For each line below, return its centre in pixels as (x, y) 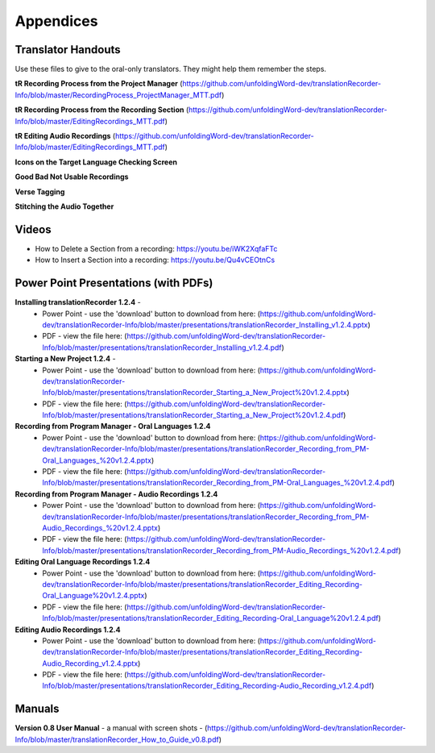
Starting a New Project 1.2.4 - (65, 359)
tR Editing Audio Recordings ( (65, 136)
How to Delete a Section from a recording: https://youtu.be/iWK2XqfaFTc (156, 248)
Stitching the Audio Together (64, 206)
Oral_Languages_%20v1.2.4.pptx (97, 460)
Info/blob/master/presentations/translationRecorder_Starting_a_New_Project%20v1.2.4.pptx (195, 393)
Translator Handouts (68, 50)
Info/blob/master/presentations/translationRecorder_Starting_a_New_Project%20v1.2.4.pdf (193, 415)
